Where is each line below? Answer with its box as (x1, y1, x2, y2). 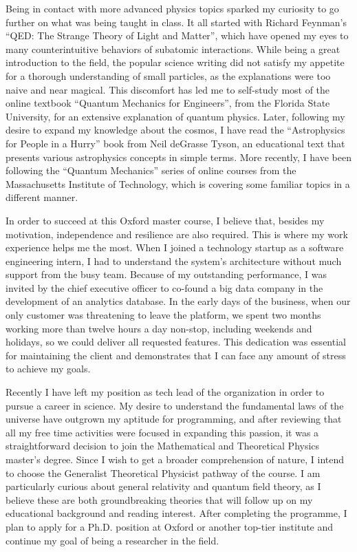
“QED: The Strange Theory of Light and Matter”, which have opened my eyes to (6, 28, 349, 43)
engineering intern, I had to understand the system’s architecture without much (6, 253, 342, 268)
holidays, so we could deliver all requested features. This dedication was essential (6, 335, 346, 349)
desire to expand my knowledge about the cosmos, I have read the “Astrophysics (6, 123, 345, 137)
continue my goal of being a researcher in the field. (6, 533, 219, 547)
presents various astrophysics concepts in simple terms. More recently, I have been (6, 149, 351, 164)
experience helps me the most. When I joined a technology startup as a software (6, 240, 344, 255)
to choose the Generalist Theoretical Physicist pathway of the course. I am (6, 465, 321, 480)
